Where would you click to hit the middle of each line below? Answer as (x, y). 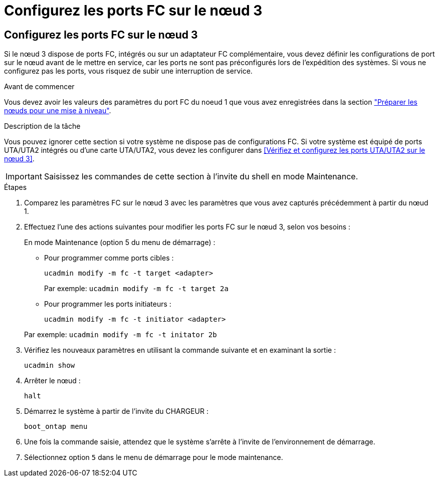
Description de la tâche (42, 126)
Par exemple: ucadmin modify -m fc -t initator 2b (121, 335)
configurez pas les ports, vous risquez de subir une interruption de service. (128, 71)
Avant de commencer (39, 87)
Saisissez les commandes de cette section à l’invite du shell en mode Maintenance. (201, 177)
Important (24, 177)
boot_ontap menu (56, 427)
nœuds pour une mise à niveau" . (58, 111)
